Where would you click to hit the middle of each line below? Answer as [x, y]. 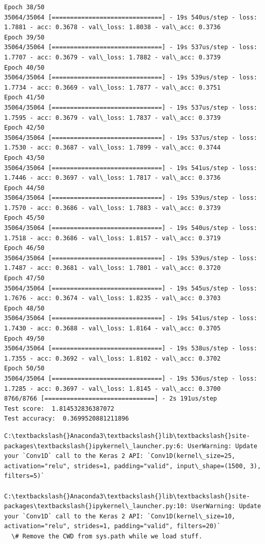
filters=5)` [24, 476]
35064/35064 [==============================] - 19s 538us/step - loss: [131, 349]
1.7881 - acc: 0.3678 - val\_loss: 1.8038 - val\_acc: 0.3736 [113, 27]
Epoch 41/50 [24, 98]
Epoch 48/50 [24, 308]
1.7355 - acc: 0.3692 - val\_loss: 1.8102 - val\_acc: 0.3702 [113, 358]
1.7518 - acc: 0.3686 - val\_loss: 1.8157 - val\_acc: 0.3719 [113, 238]
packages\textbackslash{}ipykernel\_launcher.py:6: [94, 446]
